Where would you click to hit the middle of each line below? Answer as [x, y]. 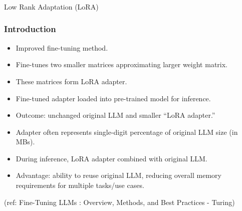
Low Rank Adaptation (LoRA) [51, 6]
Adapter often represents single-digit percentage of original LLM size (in [127, 132]
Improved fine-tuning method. [62, 47]
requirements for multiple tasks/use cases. [80, 185]
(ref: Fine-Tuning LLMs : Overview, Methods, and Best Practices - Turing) [119, 202]
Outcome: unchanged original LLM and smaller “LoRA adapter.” [115, 115]
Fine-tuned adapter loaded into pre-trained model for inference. [113, 98]
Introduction [30, 29]
